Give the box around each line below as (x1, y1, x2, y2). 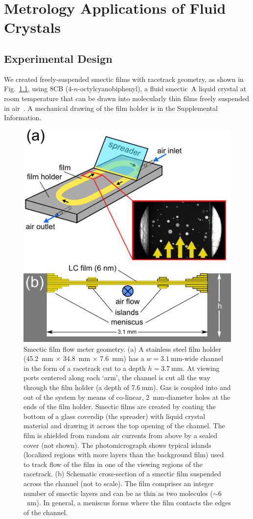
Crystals (4, 17, 61, 37)
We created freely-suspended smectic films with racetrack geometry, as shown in (4, 74, 244, 84)
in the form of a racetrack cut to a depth (23, 363, 146, 373)
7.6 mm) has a (100, 353, 144, 363)
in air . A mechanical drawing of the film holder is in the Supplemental (4, 103, 218, 113)
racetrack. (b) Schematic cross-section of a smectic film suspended (23, 468, 221, 479)
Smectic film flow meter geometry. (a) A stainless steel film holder (23, 343, 222, 354)
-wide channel (182, 353, 223, 363)
